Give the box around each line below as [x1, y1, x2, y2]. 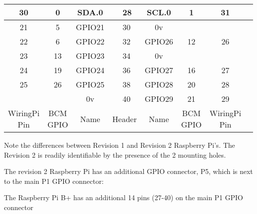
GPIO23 [76, 50, 105, 61]
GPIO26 [144, 36, 173, 47]
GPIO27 [144, 64, 173, 76]
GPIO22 [76, 36, 105, 47]
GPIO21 [76, 21, 105, 33]
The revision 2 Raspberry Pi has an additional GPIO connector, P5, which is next [4, 166, 253, 176]
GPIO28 [144, 79, 173, 90]
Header [112, 113, 137, 125]
